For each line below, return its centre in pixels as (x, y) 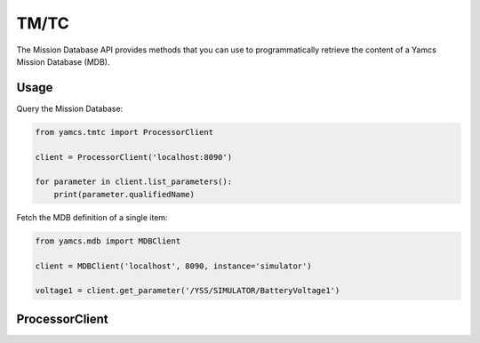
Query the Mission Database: (70, 108)
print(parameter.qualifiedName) (124, 194)
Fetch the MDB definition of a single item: (92, 217)
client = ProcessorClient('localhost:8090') (134, 157)
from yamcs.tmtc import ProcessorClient (124, 132)
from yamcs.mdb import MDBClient (108, 241)
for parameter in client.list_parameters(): (134, 182)
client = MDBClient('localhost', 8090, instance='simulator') (173, 266)
